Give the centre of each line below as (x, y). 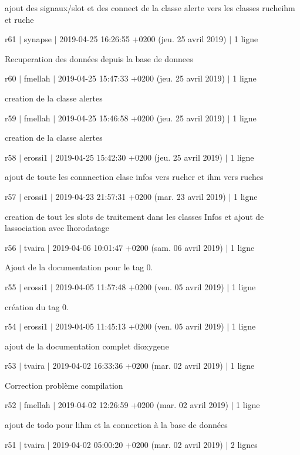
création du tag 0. (37, 306)
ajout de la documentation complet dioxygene (87, 346)
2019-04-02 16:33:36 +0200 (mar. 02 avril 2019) (138, 366)
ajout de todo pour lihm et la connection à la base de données (116, 425)
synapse (38, 39)
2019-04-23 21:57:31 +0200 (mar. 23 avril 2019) (141, 196)
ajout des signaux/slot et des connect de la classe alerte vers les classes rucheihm (150, 8)
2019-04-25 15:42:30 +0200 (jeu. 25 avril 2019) (139, 157)
